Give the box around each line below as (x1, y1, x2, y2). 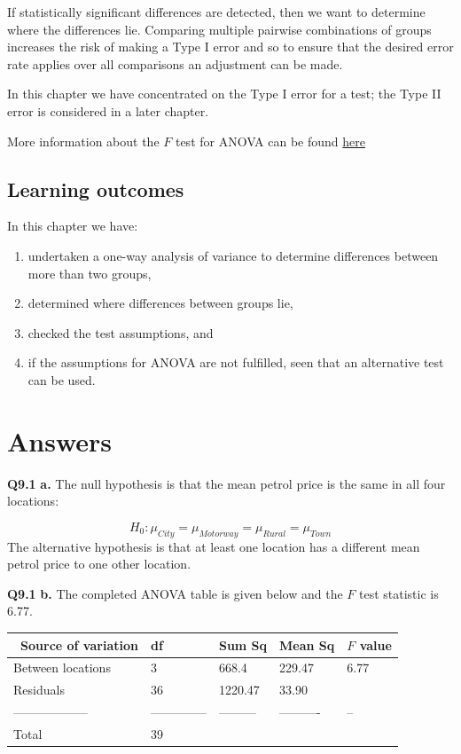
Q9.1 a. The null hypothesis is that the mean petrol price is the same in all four (7, 474, 446, 492)
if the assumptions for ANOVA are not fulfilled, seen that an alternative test (27, 353, 444, 372)
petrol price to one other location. (7, 554, 191, 573)
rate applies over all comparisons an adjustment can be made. (7, 54, 343, 73)
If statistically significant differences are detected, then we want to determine (7, 3, 426, 20)
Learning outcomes (7, 175, 184, 202)
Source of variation (20, 635, 138, 654)
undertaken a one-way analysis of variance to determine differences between (27, 246, 439, 264)
